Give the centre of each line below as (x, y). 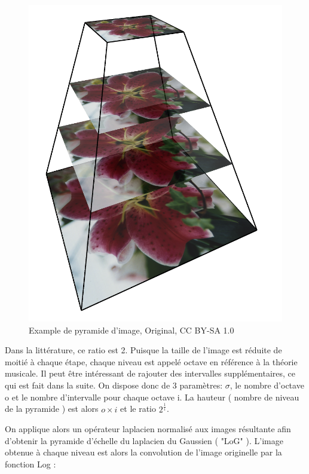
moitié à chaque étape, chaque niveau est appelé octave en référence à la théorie (151, 361)
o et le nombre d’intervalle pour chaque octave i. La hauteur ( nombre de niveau (152, 397)
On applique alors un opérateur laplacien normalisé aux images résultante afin (148, 429)
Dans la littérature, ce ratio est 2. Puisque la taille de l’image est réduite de (143, 350)
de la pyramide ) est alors (52, 409)
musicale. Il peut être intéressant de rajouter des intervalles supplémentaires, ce (150, 373)
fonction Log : (30, 464)
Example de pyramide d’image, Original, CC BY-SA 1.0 (131, 330)
